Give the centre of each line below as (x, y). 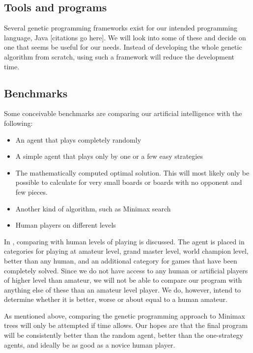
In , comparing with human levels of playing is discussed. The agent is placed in (124, 241)
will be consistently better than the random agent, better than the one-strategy (124, 335)
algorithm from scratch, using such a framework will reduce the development (119, 56)
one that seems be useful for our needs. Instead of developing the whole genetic (123, 47)
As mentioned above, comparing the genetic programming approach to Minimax (125, 315)
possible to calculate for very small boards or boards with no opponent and (129, 182)
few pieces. (31, 191)
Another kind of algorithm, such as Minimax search (93, 208)
